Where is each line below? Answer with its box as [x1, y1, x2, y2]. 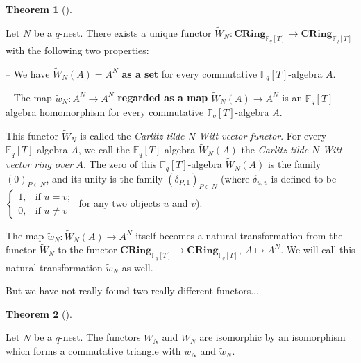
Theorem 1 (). [6, 2, 72, 16]
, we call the [78, 142, 131, 157]
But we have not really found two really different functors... [6, 283, 259, 298]
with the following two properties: [6, 43, 149, 58]
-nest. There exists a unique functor [59, 25, 212, 40]
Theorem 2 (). [6, 306, 72, 321]
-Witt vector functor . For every [195, 128, 327, 143]
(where [221, 171, 250, 185]
